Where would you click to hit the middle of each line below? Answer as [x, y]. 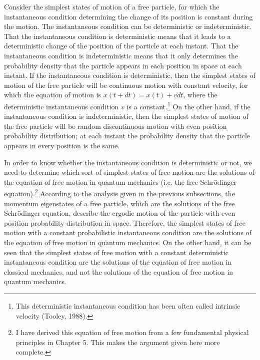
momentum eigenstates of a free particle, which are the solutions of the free [119, 203]
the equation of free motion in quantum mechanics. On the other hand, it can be [128, 242]
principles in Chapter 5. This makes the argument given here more [118, 342]
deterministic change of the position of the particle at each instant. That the [121, 46]
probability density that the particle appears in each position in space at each [123, 65]
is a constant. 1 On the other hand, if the [188, 105]
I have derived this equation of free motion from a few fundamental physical [132, 332]
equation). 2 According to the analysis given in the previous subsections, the [119, 192]
